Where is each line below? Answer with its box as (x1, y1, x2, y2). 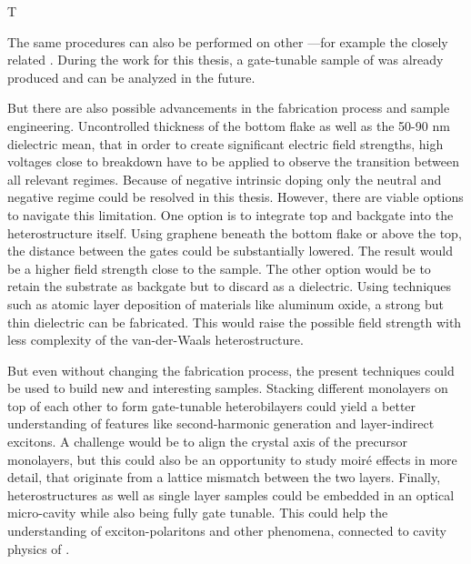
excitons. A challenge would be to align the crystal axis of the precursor (7, 432, 407, 451)
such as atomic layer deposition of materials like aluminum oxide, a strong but (7, 294, 444, 313)
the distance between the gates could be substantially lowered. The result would (7, 241, 454, 260)
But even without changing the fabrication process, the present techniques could (7, 360, 455, 379)
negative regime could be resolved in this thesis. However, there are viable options (7, 187, 464, 206)
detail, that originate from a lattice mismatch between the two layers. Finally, (7, 468, 441, 487)
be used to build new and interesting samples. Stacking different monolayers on (7, 378, 448, 398)
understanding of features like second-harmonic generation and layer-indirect (7, 414, 435, 433)
